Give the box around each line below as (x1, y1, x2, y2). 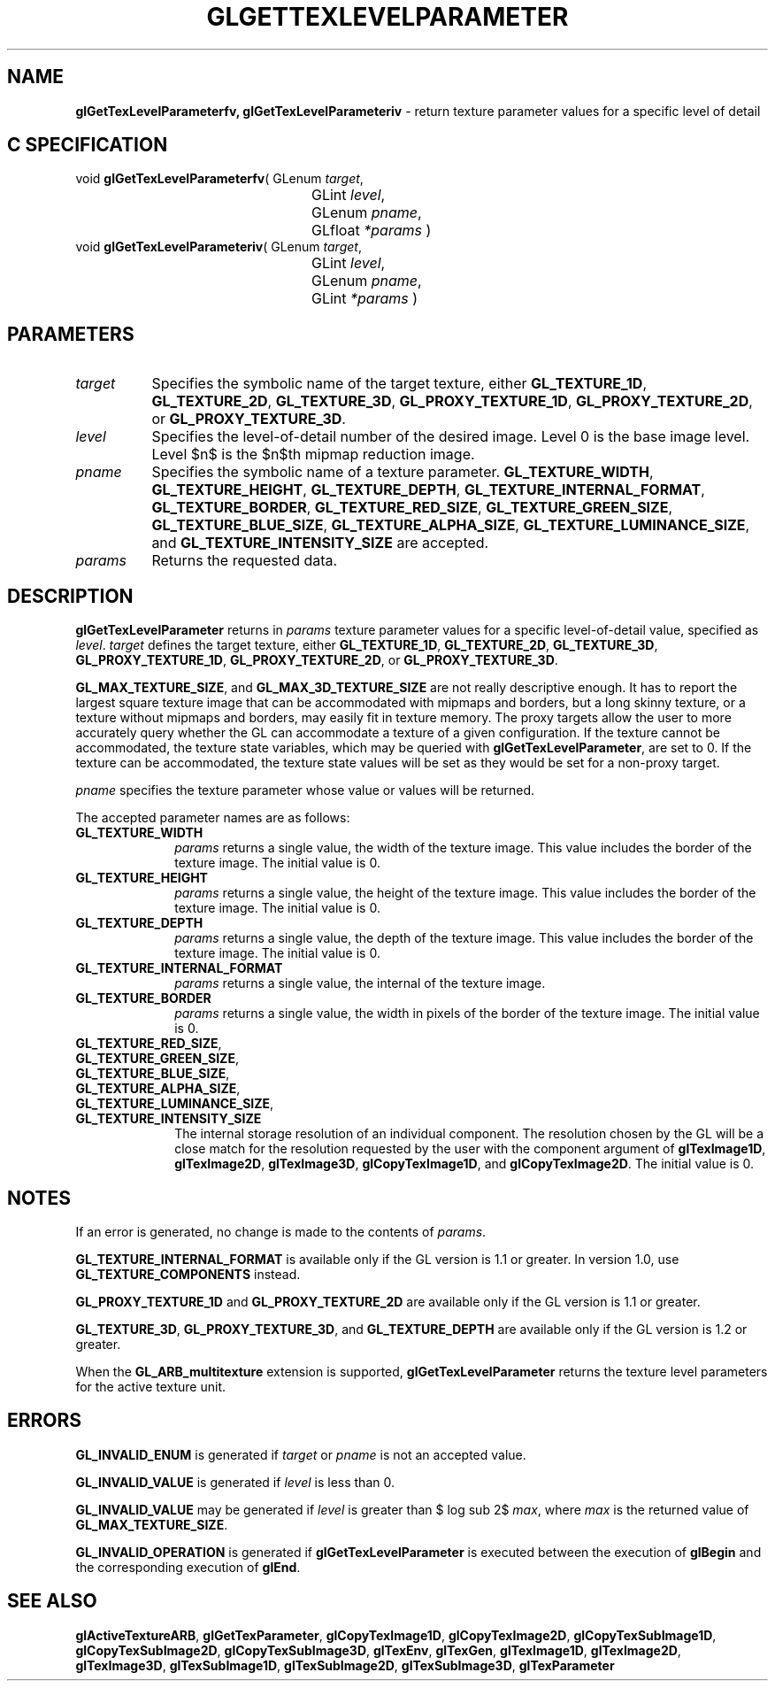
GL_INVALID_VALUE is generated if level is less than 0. (75, 1474, 395, 1490)
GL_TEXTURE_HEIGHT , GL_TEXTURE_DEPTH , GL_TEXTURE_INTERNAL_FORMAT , (151, 481, 705, 499)
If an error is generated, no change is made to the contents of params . (75, 1223, 487, 1239)
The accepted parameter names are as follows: (75, 810, 350, 826)
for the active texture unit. (75, 1378, 226, 1394)
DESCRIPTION (7, 584, 134, 607)
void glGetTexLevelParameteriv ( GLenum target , (75, 239, 362, 255)
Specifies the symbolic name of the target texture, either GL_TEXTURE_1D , (151, 374, 648, 393)
